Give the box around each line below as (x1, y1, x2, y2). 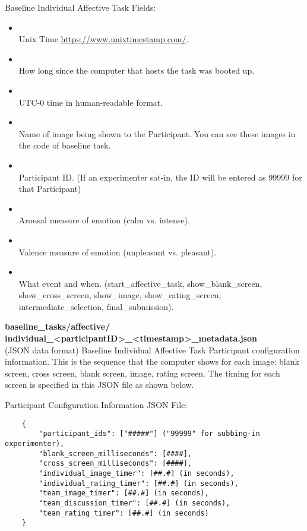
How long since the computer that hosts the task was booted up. (18, 64, 255, 77)
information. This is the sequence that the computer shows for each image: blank (5, 355, 299, 368)
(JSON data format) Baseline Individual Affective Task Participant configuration (5, 343, 300, 356)
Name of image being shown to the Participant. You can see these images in (18, 127, 296, 140)
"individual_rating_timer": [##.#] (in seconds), (39, 479, 239, 488)
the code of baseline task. (18, 139, 111, 151)
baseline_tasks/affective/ (5, 320, 110, 333)
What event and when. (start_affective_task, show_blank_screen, (18, 277, 262, 289)
